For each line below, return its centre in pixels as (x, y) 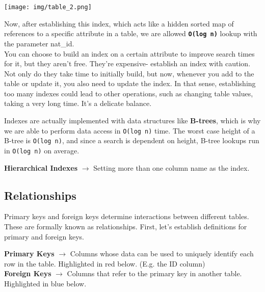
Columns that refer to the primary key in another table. (154, 273)
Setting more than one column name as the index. (171, 167)
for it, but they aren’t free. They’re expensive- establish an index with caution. (127, 63)
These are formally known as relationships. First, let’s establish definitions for (126, 227)
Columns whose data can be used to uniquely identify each (162, 254)
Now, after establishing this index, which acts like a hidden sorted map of (119, 23)
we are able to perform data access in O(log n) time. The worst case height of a (130, 130)
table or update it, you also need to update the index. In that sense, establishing (130, 83)
